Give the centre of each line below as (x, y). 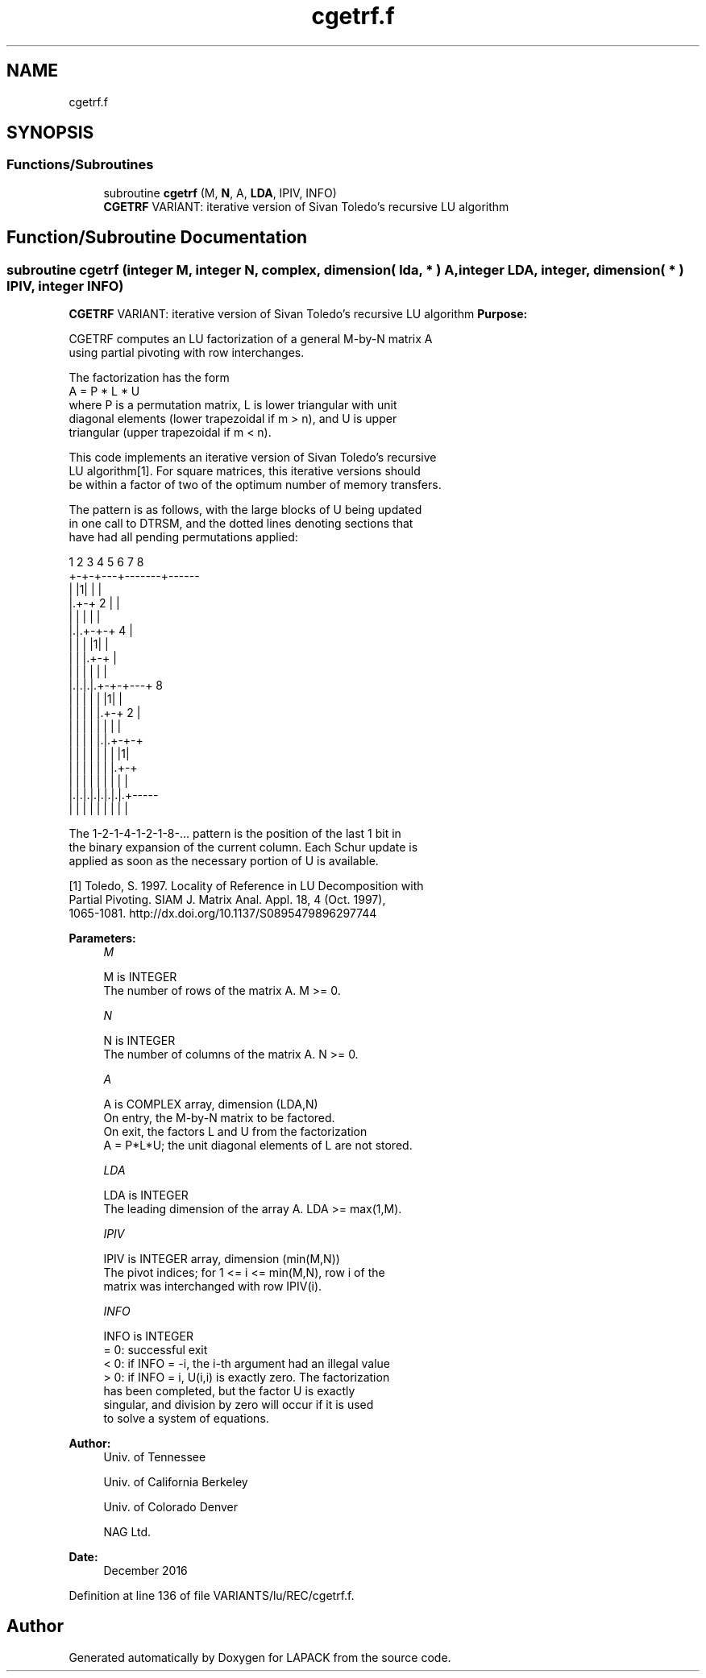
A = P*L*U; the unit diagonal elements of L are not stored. (258, 1146)
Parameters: (102, 938)
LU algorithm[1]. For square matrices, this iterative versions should (245, 471)
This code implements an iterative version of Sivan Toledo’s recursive (253, 458)
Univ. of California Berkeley (176, 1482)
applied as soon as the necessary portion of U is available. (224, 861)
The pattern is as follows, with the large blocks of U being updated (245, 510)
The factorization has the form (149, 378)
